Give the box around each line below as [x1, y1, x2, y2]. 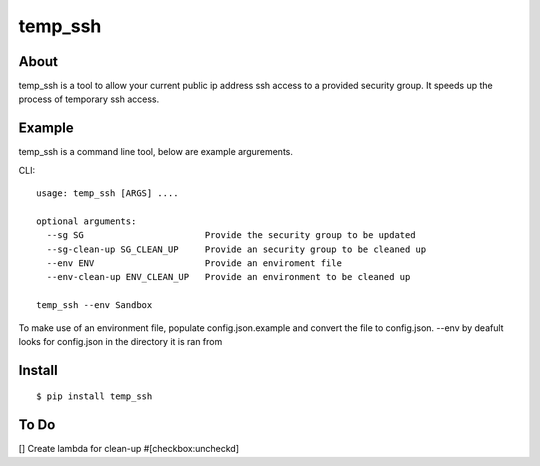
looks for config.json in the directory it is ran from [18, 336, 223, 348]
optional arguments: [36, 215, 137, 227]
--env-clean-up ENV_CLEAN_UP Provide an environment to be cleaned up [46, 271, 411, 283]
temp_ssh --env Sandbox [36, 300, 153, 311]
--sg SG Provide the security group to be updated [46, 230, 416, 241]
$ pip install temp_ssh [36, 391, 153, 402]
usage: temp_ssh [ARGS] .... [36, 188, 179, 199]
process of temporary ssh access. [18, 93, 160, 105]
